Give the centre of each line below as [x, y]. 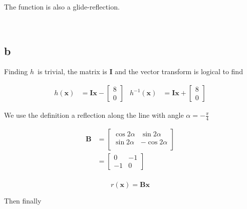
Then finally [23, 200]
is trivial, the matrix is [72, 71]
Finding [16, 71]
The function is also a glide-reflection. [62, 7]
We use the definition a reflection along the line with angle [94, 115]
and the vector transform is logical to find [179, 71]
